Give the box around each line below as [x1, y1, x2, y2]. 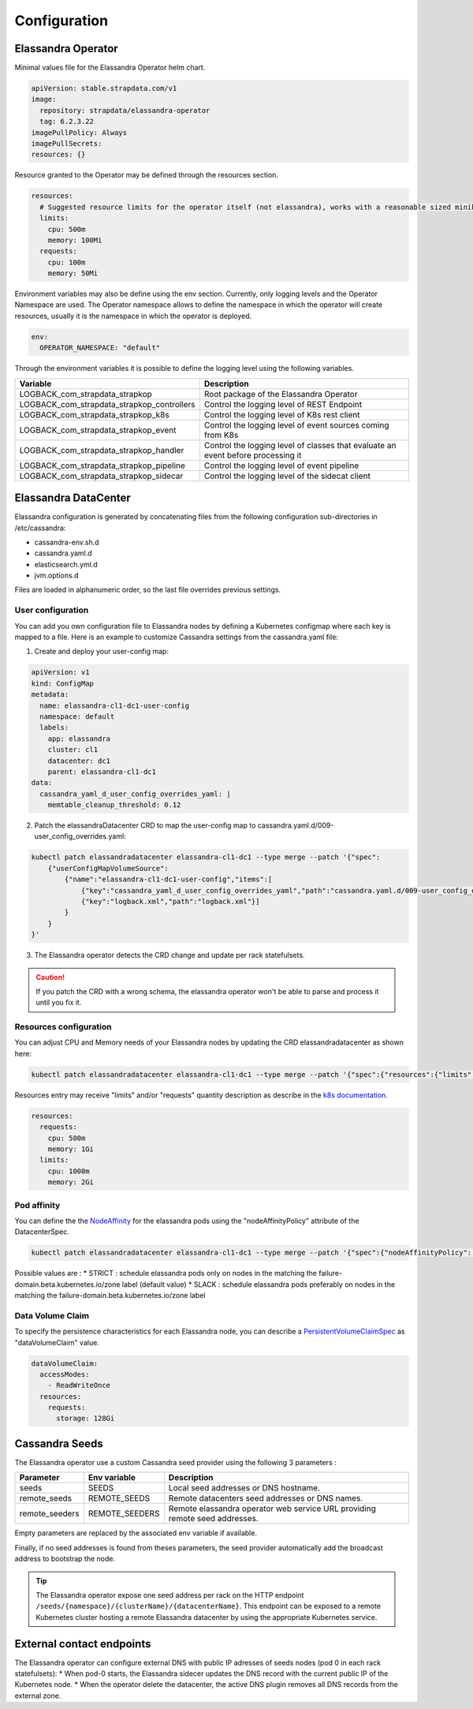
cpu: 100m [47, 257, 86, 267]
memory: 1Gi [47, 1144, 95, 1154]
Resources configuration [14, 1022, 112, 1033]
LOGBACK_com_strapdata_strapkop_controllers [19, 398, 196, 409]
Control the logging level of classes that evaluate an [203, 439, 397, 451]
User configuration [14, 604, 89, 615]
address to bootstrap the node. [14, 1554, 116, 1564]
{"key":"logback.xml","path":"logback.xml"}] [80, 896, 260, 906]
